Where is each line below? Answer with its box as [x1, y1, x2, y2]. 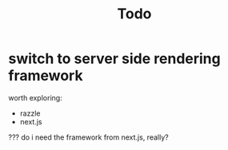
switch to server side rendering [8, 49, 222, 68]
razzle [19, 109, 41, 118]
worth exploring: [8, 93, 62, 102]
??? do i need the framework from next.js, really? [8, 132, 170, 142]
